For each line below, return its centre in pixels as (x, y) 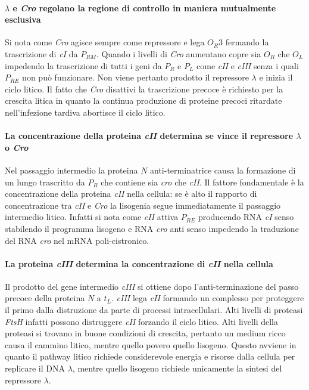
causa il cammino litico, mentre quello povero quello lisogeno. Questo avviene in (151, 344)
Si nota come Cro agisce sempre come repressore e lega (105, 42)
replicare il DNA (35, 368)
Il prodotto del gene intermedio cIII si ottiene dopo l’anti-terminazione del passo (152, 286)
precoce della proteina (45, 298)
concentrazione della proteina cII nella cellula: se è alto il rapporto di (131, 194)
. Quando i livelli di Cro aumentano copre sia (179, 53)
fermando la (247, 42)
